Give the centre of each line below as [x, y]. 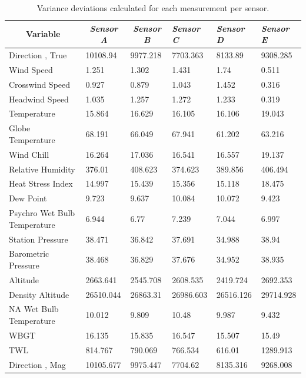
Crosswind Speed [40, 84]
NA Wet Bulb [34, 309]
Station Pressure [39, 239]
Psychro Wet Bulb [42, 213]
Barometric [29, 253]
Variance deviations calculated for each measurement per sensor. [153, 8]
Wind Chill [29, 154]
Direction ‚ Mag [37, 364]
